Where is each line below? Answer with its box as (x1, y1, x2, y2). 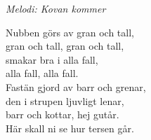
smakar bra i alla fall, (6, 52, 98, 66)
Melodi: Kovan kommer (6, 1, 106, 15)
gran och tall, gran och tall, (6, 38, 124, 53)
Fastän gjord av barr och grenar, (6, 79, 146, 94)
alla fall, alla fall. (6, 66, 79, 80)
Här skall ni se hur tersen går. (6, 120, 134, 135)
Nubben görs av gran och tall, (6, 24, 134, 39)
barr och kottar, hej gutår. (6, 107, 119, 122)
